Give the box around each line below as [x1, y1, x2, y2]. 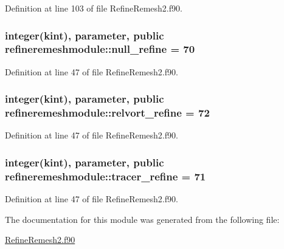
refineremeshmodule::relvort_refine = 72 [5, 105, 210, 120]
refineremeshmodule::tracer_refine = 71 [5, 168, 206, 183]
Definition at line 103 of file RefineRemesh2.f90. [5, 2, 182, 14]
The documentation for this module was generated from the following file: [5, 213, 280, 225]
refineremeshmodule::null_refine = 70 [5, 41, 195, 56]
